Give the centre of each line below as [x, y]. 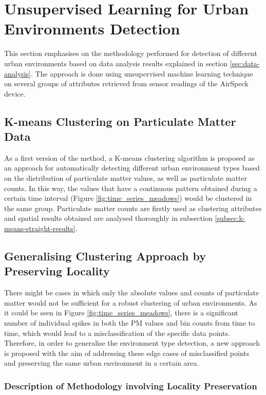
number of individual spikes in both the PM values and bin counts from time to [130, 323]
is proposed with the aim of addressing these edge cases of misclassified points [127, 353]
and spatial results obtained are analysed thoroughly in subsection [108, 218]
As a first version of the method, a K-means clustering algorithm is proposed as [129, 157]
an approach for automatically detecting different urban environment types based [132, 168]
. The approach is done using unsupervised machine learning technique [142, 73]
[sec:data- [245, 63]
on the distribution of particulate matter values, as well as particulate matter [126, 178]
